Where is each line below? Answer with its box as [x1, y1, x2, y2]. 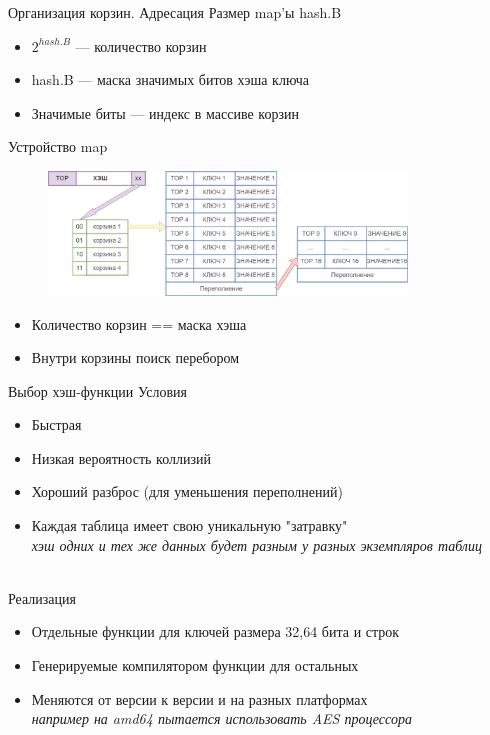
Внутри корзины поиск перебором [31, 347, 240, 368]
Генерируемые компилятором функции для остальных [31, 655, 359, 676]
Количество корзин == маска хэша [31, 313, 247, 334]
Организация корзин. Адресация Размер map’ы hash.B [8, 2, 342, 22]
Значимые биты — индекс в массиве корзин [31, 102, 300, 123]
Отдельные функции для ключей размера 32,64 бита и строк [31, 621, 400, 642]
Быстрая [31, 414, 82, 435]
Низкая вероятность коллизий [31, 447, 211, 468]
